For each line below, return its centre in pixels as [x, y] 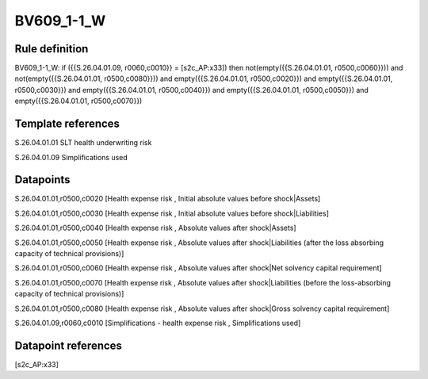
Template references [67, 124]
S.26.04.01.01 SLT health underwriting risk [83, 143]
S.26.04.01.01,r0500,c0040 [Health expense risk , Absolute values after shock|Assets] [155, 228]
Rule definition [52, 49]
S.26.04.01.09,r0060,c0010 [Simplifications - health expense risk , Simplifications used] [158, 323]
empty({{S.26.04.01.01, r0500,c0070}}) [78, 101]
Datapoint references [69, 345]
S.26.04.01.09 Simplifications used [71, 157]
